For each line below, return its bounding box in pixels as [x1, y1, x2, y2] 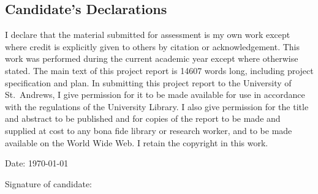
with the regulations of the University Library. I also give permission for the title [5, 100, 309, 113]
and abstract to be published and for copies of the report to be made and [5, 112, 281, 125]
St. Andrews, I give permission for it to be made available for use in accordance [5, 88, 305, 101]
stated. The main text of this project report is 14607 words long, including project [5, 64, 314, 76]
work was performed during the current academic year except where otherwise [5, 52, 298, 65]
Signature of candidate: [5, 177, 93, 190]
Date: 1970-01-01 [5, 157, 69, 170]
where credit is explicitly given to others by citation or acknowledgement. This [5, 40, 300, 53]
